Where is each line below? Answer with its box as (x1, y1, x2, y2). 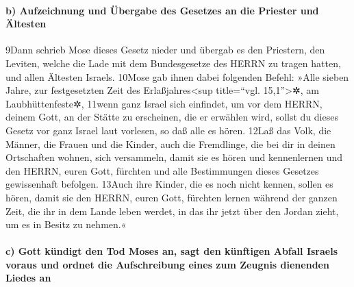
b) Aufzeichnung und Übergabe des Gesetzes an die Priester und (5, 3, 319, 17)
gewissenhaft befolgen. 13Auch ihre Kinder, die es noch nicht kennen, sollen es (5, 177, 333, 191)
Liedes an (5, 271, 51, 285)
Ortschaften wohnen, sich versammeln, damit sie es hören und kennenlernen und (5, 150, 343, 164)
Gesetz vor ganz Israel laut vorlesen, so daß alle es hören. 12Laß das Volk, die (5, 123, 331, 137)
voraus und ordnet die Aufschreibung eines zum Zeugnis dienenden (5, 257, 329, 271)
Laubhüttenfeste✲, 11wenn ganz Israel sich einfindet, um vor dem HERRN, (5, 96, 323, 110)
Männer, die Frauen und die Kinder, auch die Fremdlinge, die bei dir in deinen (5, 136, 336, 151)
